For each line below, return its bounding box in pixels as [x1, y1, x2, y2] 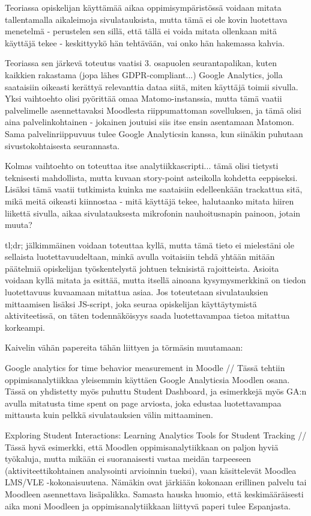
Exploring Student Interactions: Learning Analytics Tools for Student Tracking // [5, 429, 307, 441]
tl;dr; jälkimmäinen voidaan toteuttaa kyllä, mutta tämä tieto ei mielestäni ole [5, 238, 294, 251]
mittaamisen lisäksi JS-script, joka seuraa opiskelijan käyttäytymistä [5, 297, 257, 310]
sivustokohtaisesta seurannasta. [5, 139, 120, 152]
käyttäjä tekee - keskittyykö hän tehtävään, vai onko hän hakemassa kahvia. [5, 36, 285, 49]
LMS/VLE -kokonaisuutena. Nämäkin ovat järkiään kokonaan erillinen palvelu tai [5, 476, 307, 488]
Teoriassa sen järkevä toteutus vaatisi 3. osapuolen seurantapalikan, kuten [5, 57, 277, 69]
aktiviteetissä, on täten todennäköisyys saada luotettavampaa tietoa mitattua [5, 309, 290, 322]
